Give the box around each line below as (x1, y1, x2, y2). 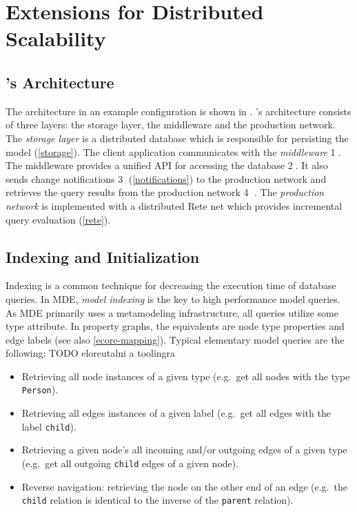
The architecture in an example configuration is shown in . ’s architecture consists (6, 104, 351, 118)
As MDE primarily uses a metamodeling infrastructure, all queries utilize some (6, 305, 338, 319)
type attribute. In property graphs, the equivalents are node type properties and (6, 319, 345, 333)
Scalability (6, 24, 106, 52)
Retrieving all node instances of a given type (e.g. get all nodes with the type (21, 368, 350, 383)
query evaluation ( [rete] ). (6, 212, 111, 226)
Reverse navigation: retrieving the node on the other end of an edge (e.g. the (21, 479, 347, 493)
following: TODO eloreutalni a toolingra (6, 346, 176, 360)
